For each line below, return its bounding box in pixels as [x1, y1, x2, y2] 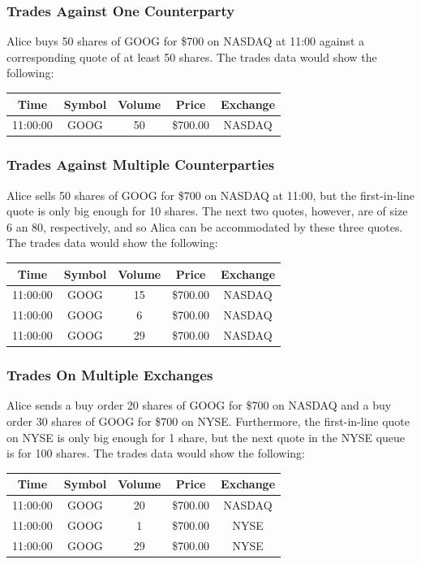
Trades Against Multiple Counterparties [6, 154, 275, 175]
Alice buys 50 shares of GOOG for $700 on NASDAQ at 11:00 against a [6, 33, 364, 50]
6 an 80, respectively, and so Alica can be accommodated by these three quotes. [6, 218, 403, 235]
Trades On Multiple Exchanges [6, 365, 213, 385]
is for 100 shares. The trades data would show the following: [6, 445, 305, 462]
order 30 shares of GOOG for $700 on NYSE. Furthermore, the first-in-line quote [6, 412, 410, 429]
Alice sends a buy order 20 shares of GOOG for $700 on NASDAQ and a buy [6, 397, 392, 414]
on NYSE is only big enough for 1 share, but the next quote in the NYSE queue [6, 428, 406, 445]
